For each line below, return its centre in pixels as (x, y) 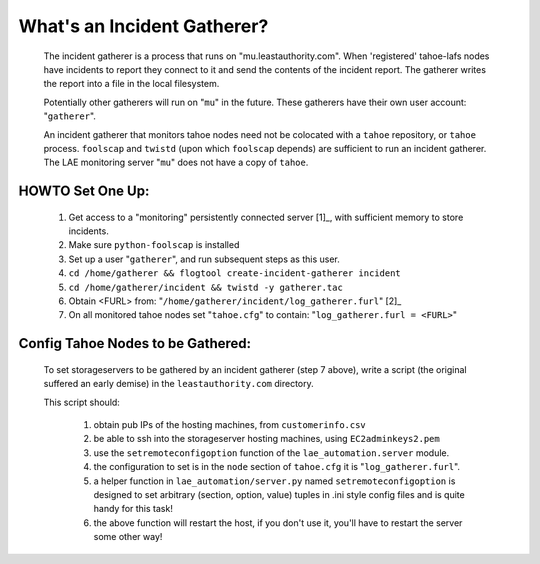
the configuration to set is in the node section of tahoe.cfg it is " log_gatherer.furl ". (276, 467)
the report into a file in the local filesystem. (131, 84)
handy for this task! (133, 509)
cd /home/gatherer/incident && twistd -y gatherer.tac (206, 287)
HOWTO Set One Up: (84, 191)
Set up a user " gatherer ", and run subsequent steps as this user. (204, 259)
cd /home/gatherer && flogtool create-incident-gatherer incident (235, 273)
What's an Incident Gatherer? (143, 26)
